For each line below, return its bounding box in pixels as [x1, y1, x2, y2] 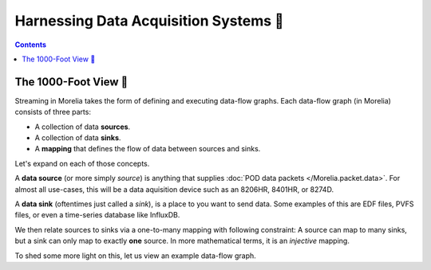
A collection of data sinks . [34, 133, 121, 143]
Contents [14, 40, 47, 49]
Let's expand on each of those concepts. [14, 158, 150, 168]
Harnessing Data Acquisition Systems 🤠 [14, 12, 284, 29]
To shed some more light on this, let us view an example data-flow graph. [14, 251, 257, 260]
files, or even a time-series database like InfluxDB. [14, 210, 180, 220]
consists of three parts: [14, 108, 92, 117]
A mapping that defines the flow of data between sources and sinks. [34, 144, 261, 154]
